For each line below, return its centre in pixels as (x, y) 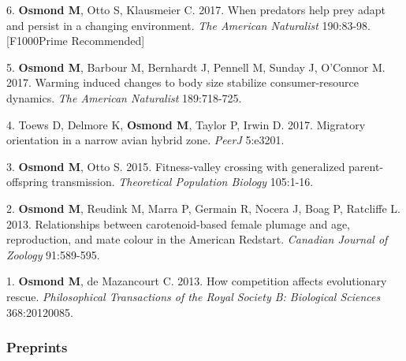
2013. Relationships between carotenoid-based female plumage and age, (179, 223)
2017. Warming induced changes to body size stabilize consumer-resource (183, 82)
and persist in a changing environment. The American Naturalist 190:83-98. (188, 25)
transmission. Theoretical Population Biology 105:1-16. (183, 182)
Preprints (37, 347)
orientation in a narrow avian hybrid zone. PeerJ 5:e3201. (145, 140)
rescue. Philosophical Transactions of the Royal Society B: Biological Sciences (194, 296)
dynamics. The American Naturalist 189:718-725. (124, 97)
